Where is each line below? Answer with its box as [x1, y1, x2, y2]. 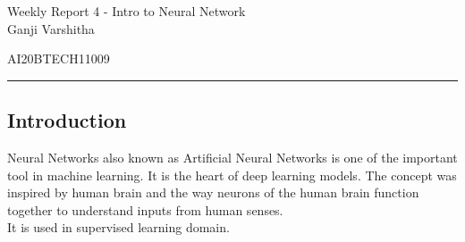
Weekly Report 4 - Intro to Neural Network [7, 2, 246, 20]
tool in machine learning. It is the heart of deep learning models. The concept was [7, 165, 457, 184]
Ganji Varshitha [7, 19, 95, 38]
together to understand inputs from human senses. [7, 200, 283, 219]
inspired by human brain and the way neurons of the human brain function [7, 183, 419, 202]
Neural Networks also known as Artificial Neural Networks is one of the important [7, 147, 458, 166]
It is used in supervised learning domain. [7, 218, 230, 237]
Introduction [7, 106, 127, 134]
